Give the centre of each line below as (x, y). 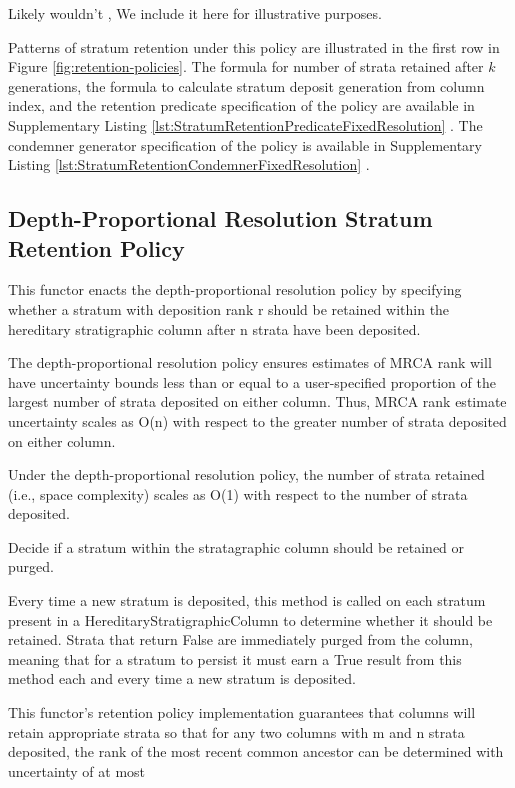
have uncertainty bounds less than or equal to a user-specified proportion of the (252, 381)
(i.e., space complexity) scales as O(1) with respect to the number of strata (238, 493)
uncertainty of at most (77, 770)
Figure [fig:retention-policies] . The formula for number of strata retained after (246, 66)
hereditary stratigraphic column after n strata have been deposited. (214, 328)
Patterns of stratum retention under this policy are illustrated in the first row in (254, 46)
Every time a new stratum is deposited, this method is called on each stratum (247, 600)
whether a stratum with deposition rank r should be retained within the (229, 308)
